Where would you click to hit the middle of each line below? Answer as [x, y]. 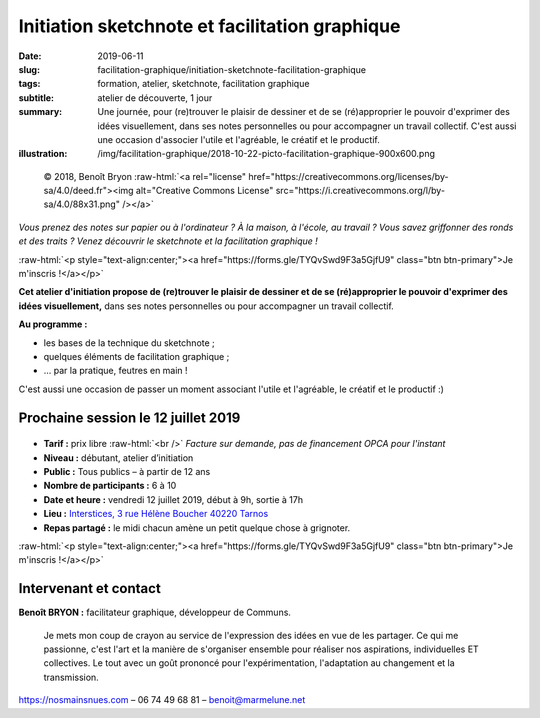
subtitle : [36, 97]
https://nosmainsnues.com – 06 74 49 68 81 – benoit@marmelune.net [162, 700]
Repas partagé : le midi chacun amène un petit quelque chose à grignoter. [197, 527]
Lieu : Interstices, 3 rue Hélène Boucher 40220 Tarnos [156, 514]
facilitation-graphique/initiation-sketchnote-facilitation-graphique [232, 69]
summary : [40, 112]
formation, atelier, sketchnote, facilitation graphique [203, 84]
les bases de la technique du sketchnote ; [129, 342]
